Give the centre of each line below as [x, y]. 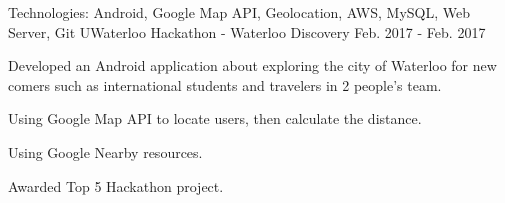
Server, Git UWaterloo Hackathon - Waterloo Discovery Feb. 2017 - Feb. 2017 [247, 31]
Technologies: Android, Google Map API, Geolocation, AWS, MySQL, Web [239, 12]
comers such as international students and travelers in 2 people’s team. [225, 84]
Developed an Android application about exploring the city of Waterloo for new [252, 65]
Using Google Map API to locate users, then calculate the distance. [215, 118]
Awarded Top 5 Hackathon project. [116, 185]
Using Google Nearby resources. [105, 151]
